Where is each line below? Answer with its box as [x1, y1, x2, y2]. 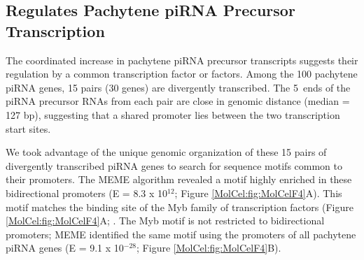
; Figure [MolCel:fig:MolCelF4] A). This [174, 185, 342, 200]
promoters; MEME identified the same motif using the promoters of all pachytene [6, 226, 356, 241]
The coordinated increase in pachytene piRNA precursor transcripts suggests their [6, 52, 358, 67]
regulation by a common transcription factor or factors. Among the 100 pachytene [6, 66, 358, 81]
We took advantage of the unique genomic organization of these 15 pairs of [6, 145, 327, 159]
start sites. [6, 121, 51, 136]
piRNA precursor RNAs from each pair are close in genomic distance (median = [6, 94, 350, 108]
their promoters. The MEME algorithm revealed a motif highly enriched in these [6, 172, 352, 187]
